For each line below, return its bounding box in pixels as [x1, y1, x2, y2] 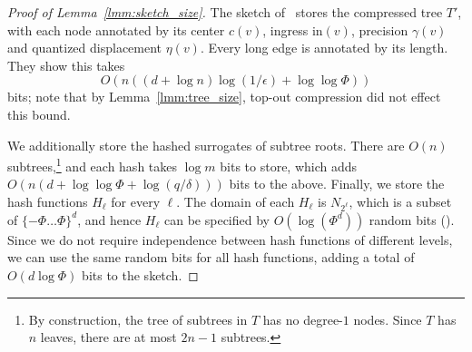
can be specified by [164, 210, 270, 229]
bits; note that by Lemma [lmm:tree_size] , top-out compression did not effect [7, 87, 441, 106]
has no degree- [262, 309, 343, 328]
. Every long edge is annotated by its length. [200, 38, 448, 57]
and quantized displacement [7, 38, 162, 57]
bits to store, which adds [220, 156, 358, 175]
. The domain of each [176, 192, 295, 210]
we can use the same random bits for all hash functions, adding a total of [7, 248, 415, 267]
